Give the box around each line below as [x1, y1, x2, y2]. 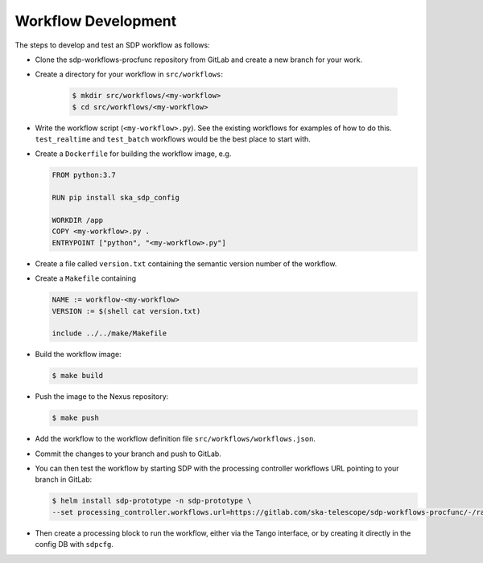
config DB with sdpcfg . [35, 540, 114, 549]
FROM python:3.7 [52, 171, 117, 180]
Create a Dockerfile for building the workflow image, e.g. [35, 149, 232, 158]
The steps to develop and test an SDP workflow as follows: [14, 40, 210, 50]
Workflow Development [14, 12, 177, 30]
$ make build [52, 371, 104, 380]
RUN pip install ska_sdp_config [52, 193, 180, 203]
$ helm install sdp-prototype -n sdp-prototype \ [52, 496, 252, 506]
